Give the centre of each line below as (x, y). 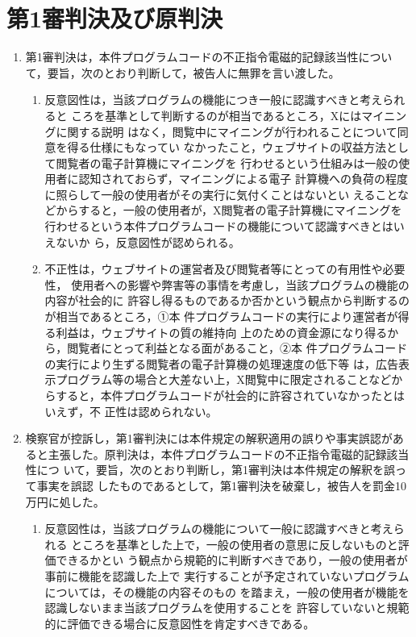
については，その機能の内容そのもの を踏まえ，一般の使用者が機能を (227, 591)
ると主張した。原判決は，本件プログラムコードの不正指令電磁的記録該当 (217, 454)
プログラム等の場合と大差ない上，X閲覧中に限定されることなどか (229, 379)
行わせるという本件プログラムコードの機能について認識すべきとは (219, 226)
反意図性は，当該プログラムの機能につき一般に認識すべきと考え (214, 100)
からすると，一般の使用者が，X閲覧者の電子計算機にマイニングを (229, 210)
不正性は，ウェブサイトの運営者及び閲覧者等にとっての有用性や (214, 269)
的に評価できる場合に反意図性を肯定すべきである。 (180, 623)
